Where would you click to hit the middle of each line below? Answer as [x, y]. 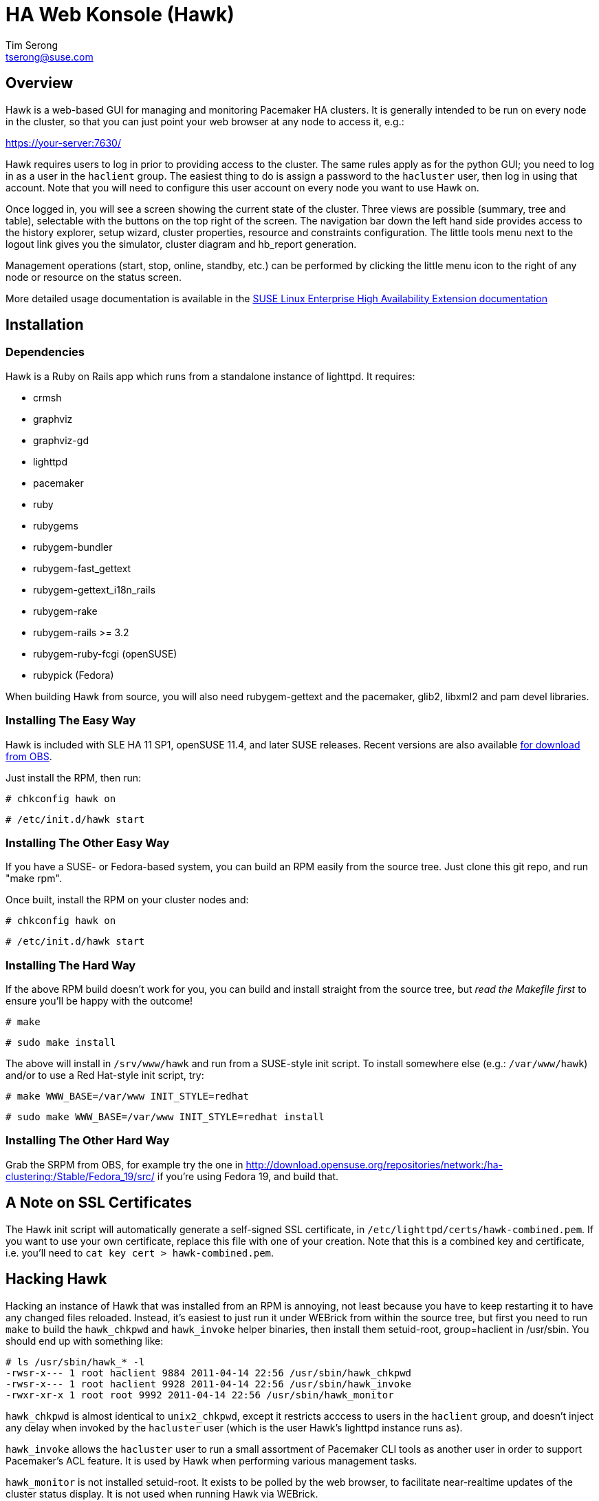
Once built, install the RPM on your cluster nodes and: [127, 900]
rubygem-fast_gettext [82, 568]
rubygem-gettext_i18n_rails [95, 589]
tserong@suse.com [50, 56]
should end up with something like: [85, 1341]
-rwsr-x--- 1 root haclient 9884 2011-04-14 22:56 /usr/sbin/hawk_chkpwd [209, 1373]
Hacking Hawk [56, 1279]
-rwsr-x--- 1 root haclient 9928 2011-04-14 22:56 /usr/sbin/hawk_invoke [209, 1384]
